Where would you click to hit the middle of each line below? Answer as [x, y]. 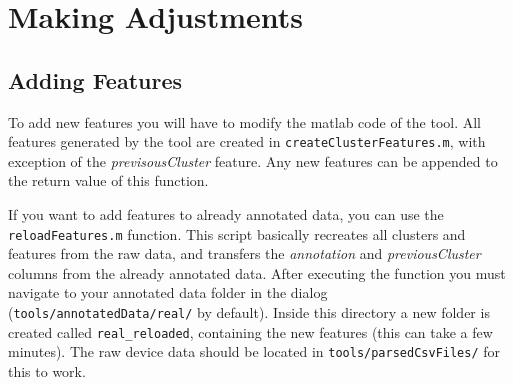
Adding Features [95, 79]
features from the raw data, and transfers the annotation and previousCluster [244, 253]
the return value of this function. [108, 180]
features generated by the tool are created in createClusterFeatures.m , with [247, 141]
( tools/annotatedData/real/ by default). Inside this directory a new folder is [249, 312]
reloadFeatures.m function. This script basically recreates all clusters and [237, 233]
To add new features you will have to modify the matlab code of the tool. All [245, 121]
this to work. [47, 371]
